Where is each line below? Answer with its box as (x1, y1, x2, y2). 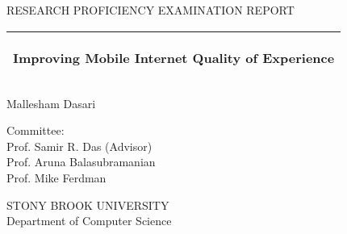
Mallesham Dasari (6, 94, 96, 111)
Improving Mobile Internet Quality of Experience (13, 48, 335, 67)
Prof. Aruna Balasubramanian (6, 153, 156, 170)
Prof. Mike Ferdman (6, 169, 107, 186)
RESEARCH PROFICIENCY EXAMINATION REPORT (6, 2, 295, 18)
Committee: (6, 122, 65, 139)
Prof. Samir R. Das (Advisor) (6, 137, 153, 154)
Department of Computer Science (6, 212, 172, 229)
